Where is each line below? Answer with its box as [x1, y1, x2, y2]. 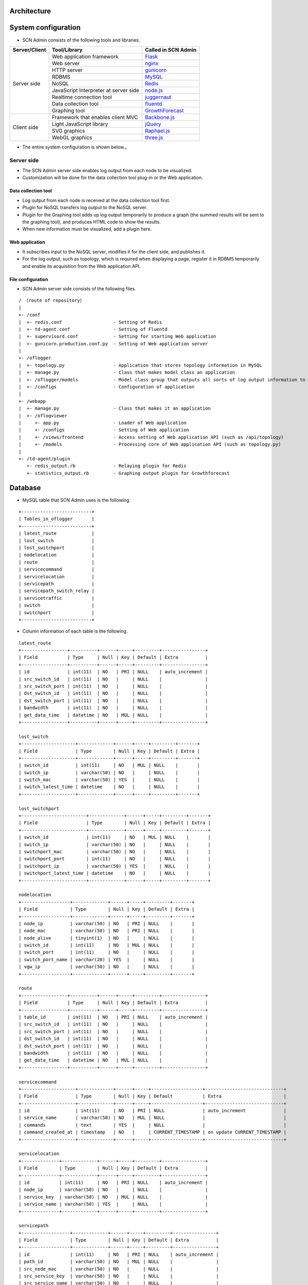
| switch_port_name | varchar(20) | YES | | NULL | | [18, 957, 195, 962]
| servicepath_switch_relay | [18, 588, 95, 594]
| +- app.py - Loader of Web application [18, 420, 187, 426]
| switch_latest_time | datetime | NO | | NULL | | [18, 784, 200, 790]
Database [9, 483, 41, 492]
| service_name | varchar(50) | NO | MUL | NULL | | [18, 1115, 287, 1121]
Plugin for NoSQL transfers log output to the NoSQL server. [22, 205, 147, 211]
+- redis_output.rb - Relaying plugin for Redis [26, 463, 187, 469]
